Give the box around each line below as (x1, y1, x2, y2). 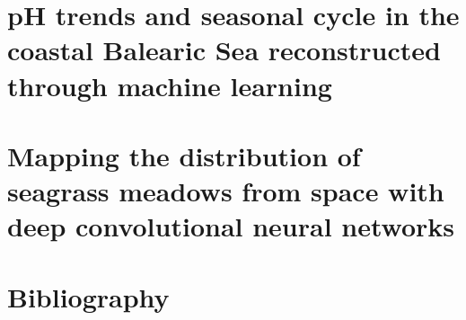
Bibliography (7, 278, 170, 315)
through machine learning (7, 67, 332, 103)
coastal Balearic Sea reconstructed (7, 31, 441, 68)
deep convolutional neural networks (7, 208, 455, 244)
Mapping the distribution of (7, 137, 361, 173)
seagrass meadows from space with (7, 173, 444, 209)
